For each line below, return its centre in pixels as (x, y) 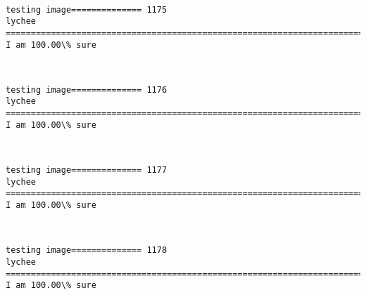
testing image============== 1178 (87, 250)
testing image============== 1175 (87, 9)
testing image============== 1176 (87, 90)
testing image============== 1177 (87, 170)
